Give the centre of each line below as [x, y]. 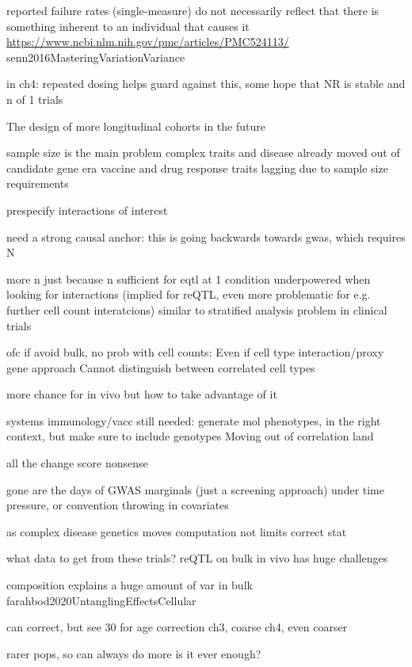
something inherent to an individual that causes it [128, 26]
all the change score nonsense [77, 463]
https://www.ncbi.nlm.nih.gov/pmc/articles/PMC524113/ [148, 42]
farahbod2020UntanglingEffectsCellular [101, 600]
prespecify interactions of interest [87, 210]
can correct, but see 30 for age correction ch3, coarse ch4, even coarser [177, 627]
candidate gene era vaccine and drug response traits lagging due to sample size [197, 168]
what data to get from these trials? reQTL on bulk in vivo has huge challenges [197, 558]
